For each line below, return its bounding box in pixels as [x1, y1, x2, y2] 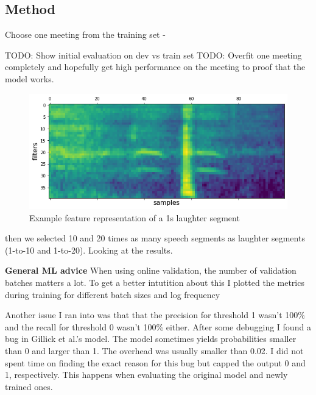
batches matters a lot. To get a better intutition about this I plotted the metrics [5, 276, 304, 288]
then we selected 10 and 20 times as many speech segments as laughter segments [5, 232, 305, 244]
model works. [5, 72, 54, 85]
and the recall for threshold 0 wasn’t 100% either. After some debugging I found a [5, 320, 311, 333]
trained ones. [5, 380, 53, 393]
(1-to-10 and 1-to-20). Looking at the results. [5, 243, 173, 256]
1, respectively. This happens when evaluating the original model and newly [5, 368, 288, 381]
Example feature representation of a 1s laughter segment [29, 211, 240, 224]
